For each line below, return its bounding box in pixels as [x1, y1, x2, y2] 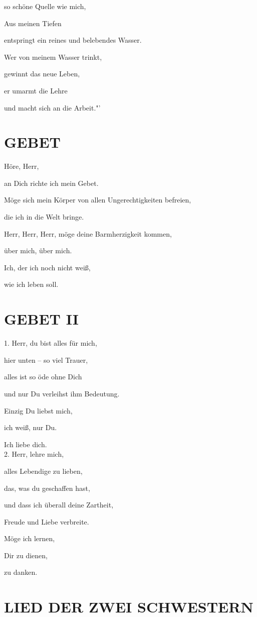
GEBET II [4, 308, 79, 329]
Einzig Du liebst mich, [4, 405, 73, 416]
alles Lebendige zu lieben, [4, 465, 83, 476]
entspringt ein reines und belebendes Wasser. [4, 35, 142, 45]
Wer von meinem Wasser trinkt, [4, 51, 102, 62]
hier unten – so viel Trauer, [4, 354, 88, 365]
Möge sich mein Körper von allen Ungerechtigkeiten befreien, [4, 194, 191, 205]
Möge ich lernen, [4, 533, 55, 544]
